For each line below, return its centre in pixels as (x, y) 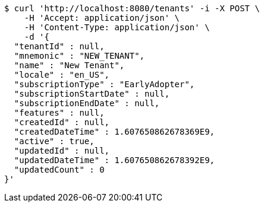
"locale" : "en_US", (62, 75)
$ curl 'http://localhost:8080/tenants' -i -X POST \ (132, 8)
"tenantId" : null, (59, 46)
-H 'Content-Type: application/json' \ (117, 27)
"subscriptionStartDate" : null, (92, 94)
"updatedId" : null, (62, 151)
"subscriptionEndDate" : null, (87, 103)
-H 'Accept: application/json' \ (102, 18)
